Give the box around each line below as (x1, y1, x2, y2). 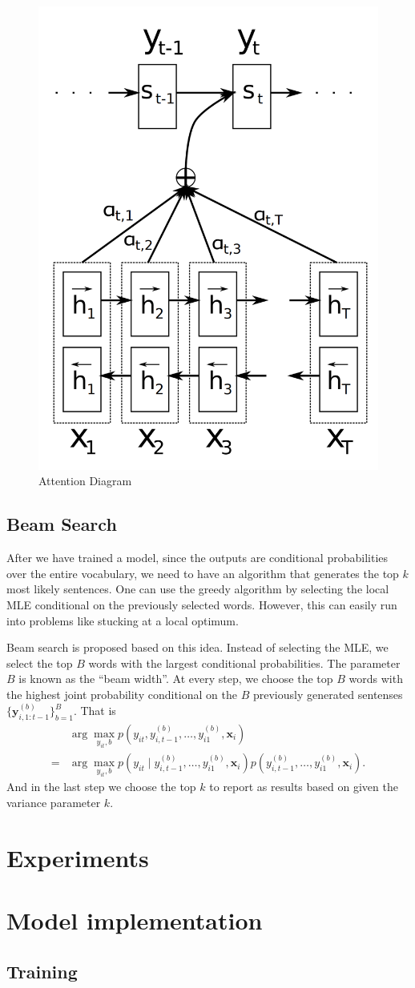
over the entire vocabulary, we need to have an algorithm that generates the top (6, 564, 399, 581)
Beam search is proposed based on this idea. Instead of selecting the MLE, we (6, 639, 389, 656)
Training (6, 958, 78, 983)
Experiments (6, 841, 149, 874)
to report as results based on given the (209, 778, 398, 795)
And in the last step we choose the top (6, 778, 196, 795)
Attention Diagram (38, 472, 132, 489)
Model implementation (6, 904, 263, 937)
